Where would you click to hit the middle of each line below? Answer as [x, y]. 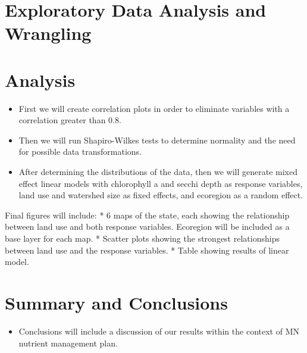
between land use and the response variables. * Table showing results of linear [147, 250]
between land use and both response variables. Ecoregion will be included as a [147, 227]
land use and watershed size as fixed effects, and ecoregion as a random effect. [161, 195]
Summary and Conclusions [116, 302]
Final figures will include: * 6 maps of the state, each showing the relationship [147, 215]
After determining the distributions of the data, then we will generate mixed [158, 172]
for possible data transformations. [80, 151]
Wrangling [48, 33]
